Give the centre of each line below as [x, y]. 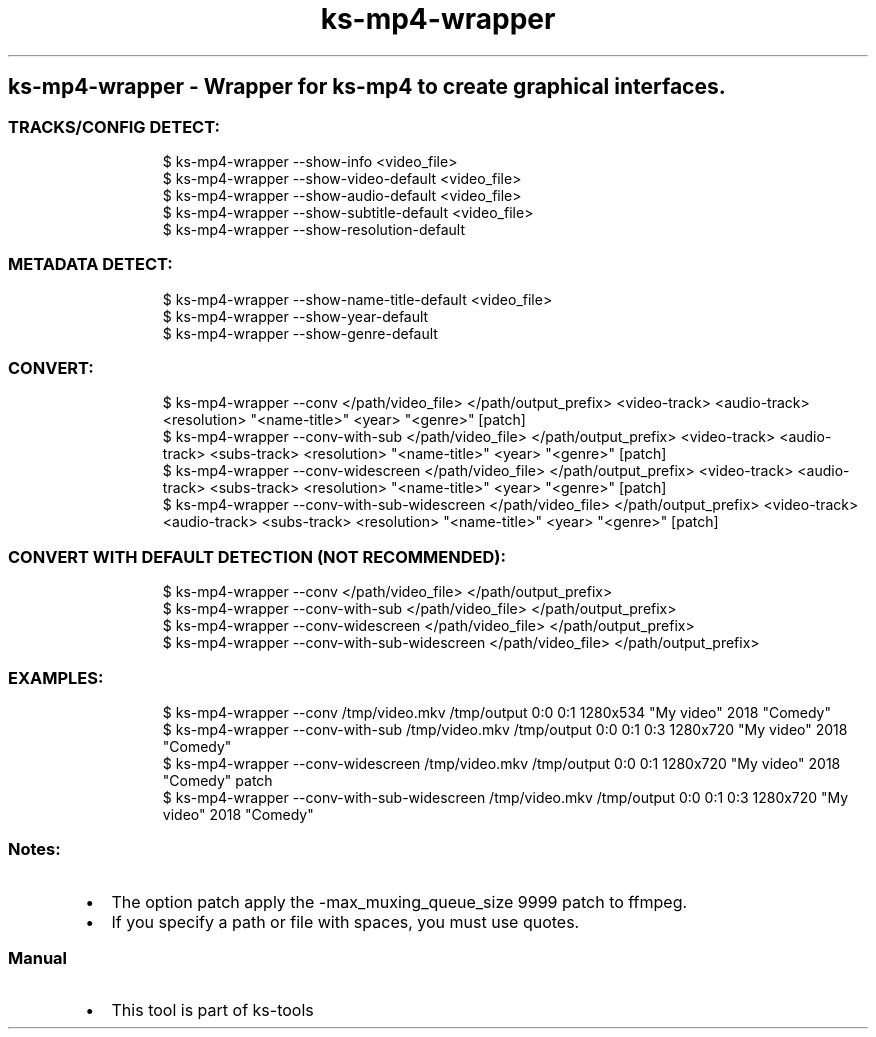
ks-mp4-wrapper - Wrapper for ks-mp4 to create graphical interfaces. [367, 87]
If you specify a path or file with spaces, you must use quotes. [345, 921]
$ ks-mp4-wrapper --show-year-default [295, 316]
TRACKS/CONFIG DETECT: [114, 126]
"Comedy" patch [217, 780]
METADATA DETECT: [90, 264]
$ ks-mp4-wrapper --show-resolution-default [313, 229]
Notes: [34, 849]
